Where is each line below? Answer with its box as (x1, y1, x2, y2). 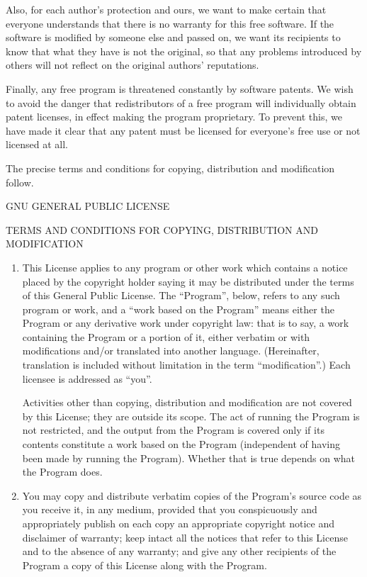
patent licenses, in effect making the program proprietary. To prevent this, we (6, 109, 342, 124)
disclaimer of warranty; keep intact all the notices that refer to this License (22, 530, 348, 544)
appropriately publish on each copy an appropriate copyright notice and (22, 516, 334, 530)
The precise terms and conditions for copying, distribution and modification (6, 160, 335, 175)
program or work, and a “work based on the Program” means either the (22, 301, 334, 316)
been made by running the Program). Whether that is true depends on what (22, 450, 355, 465)
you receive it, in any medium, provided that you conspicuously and (22, 502, 317, 517)
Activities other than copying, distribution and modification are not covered (22, 395, 352, 410)
